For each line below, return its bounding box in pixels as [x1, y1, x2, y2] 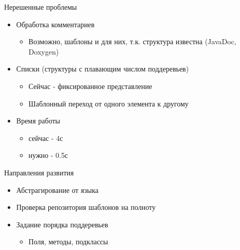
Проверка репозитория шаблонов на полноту [16, 202, 156, 212]
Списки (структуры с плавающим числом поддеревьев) [16, 63, 189, 74]
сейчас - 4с [28, 132, 63, 143]
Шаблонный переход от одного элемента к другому [28, 98, 189, 109]
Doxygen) [28, 46, 59, 57]
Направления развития [4, 167, 74, 177]
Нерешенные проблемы [4, 2, 77, 12]
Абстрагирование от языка [16, 184, 99, 195]
